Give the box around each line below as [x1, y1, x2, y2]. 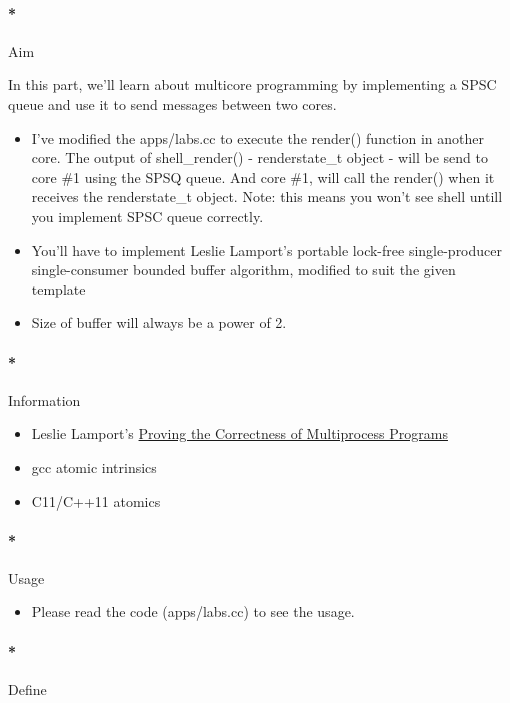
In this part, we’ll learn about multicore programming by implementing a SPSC [8, 74, 497, 95]
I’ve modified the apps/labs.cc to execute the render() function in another [31, 127, 484, 148]
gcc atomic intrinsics [31, 456, 157, 477]
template [31, 278, 86, 299]
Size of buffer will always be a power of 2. [31, 312, 287, 333]
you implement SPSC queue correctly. [31, 205, 264, 226]
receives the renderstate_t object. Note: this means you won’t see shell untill [31, 186, 503, 207]
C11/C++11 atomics [31, 490, 161, 511]
